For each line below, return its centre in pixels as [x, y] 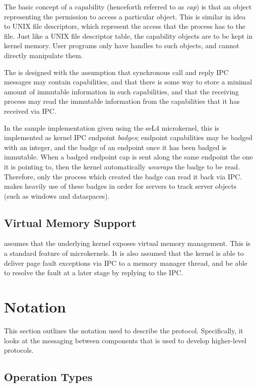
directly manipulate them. [44, 55]
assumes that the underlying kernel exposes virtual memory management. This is [127, 243]
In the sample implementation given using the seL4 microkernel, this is [112, 127]
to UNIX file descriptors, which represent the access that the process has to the [125, 26]
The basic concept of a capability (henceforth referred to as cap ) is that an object [128, 6]
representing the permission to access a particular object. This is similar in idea [125, 16]
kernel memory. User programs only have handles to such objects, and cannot [122, 45]
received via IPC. [30, 111]
